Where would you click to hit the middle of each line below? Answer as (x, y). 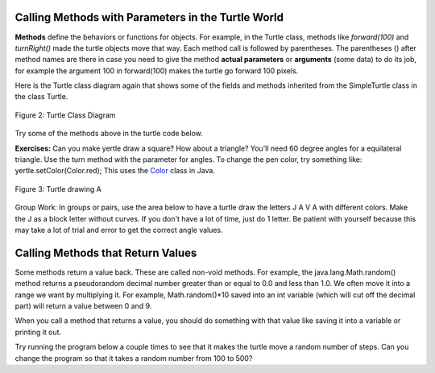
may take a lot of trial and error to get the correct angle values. (119, 230)
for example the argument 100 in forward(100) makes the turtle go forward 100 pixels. (157, 70)
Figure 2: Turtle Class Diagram (65, 115)
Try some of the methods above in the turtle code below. (109, 134)
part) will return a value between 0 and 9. (83, 306)
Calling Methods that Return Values (106, 253)
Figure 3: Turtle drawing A (58, 189)
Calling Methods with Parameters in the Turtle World (149, 17)
